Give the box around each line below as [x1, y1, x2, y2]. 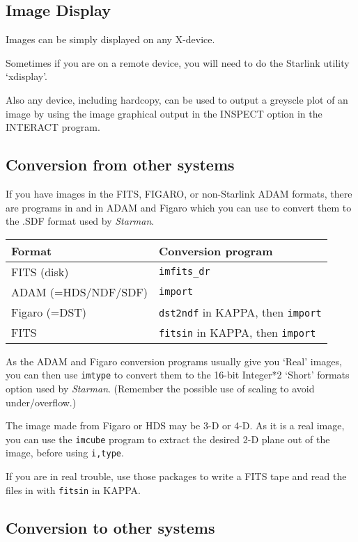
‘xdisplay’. [6, 69, 47, 83]
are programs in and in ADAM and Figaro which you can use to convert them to [6, 200, 352, 214]
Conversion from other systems [6, 154, 235, 175]
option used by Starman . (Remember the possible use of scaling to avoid [6, 381, 315, 395]
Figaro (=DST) [11, 303, 87, 320]
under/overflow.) [6, 394, 77, 409]
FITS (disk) [11, 263, 69, 280]
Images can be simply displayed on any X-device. [6, 32, 215, 47]
